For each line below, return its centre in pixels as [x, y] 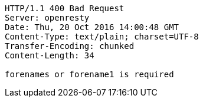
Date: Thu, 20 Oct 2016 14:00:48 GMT [92, 27]
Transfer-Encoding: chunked [70, 46]
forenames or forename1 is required [89, 74]
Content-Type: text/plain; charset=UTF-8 [102, 37]
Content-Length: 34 [50, 55]
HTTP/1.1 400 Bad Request [65, 8]
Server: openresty [47, 18]
